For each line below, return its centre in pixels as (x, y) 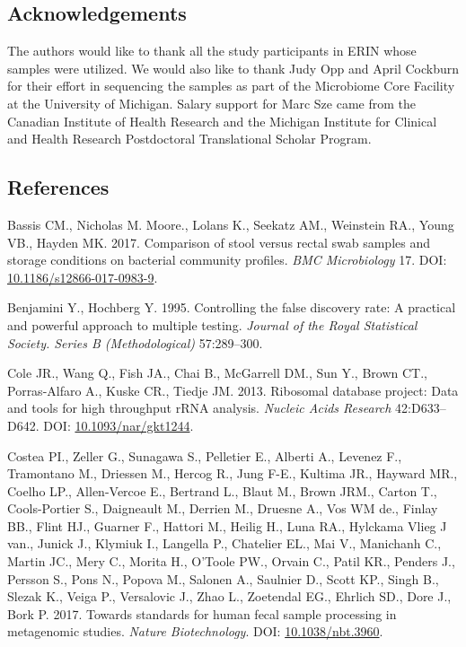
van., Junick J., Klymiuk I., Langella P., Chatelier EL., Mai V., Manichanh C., (224, 543)
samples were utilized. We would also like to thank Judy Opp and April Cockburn (233, 68)
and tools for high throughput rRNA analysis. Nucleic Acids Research (199, 408)
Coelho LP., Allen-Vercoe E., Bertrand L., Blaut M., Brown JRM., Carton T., (222, 490)
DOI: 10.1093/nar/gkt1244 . (119, 425)
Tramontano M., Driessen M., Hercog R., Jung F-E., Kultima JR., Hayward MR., (233, 473)
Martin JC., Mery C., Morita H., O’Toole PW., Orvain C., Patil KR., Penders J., (231, 561)
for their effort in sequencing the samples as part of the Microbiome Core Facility (231, 86)
